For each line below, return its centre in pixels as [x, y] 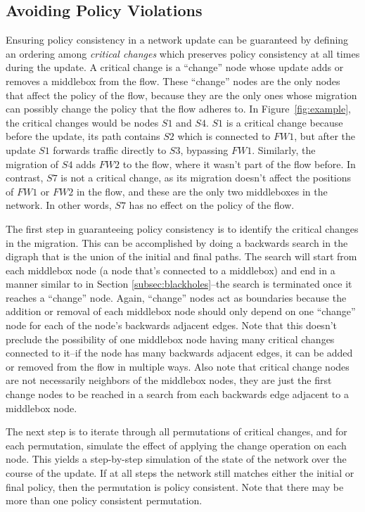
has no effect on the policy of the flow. [212, 205]
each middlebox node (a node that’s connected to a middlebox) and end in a [171, 270]
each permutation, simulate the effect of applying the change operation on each [176, 445]
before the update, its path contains [83, 136]
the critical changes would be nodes [82, 122]
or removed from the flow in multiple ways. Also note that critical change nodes [178, 366]
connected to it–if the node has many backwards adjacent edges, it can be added [179, 353]
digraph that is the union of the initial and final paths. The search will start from [181, 256]
